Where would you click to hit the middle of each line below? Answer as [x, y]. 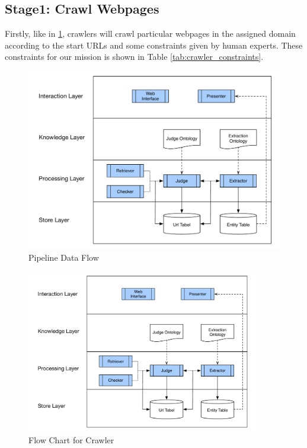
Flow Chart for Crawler [71, 440]
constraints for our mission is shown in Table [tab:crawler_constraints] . [134, 57]
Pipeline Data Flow [64, 257]
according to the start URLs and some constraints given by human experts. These [154, 45]
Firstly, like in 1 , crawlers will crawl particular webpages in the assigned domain [150, 33]
